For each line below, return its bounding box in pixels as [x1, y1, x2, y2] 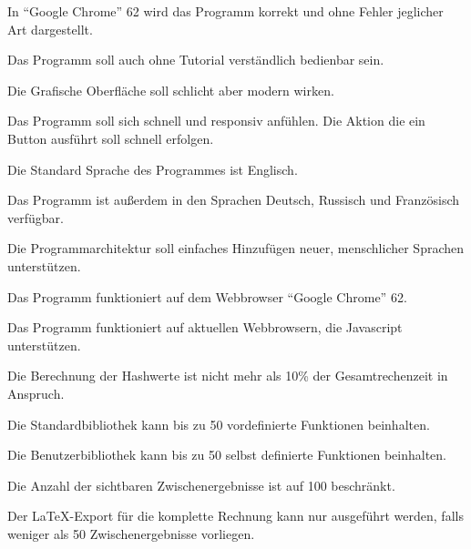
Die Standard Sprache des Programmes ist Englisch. [7, 159, 298, 178]
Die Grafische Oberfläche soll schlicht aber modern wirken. [7, 80, 334, 99]
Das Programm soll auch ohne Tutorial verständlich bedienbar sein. [7, 50, 384, 69]
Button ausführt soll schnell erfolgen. [7, 128, 214, 147]
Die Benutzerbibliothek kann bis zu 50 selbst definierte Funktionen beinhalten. [7, 445, 447, 464]
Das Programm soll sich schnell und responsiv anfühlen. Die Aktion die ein [7, 111, 425, 130]
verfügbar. [7, 208, 64, 227]
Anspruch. [7, 383, 65, 402]
